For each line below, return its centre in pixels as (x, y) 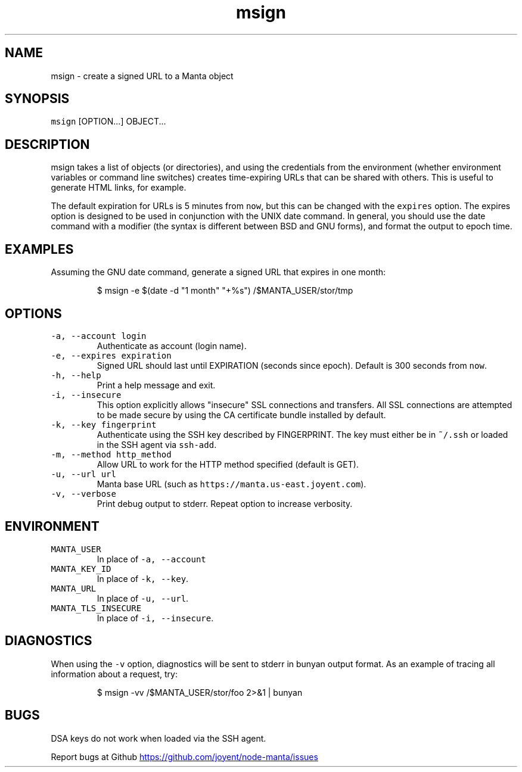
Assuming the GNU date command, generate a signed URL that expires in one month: (218, 272)
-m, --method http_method (111, 454)
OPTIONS (33, 313)
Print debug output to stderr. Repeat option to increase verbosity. (225, 503)
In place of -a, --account (151, 559)
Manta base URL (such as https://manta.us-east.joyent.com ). (232, 484)
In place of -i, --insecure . (155, 618)
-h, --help (76, 375)
